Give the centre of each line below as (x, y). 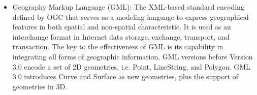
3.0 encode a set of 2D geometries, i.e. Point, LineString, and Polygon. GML (131, 66)
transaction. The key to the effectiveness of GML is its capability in (118, 46)
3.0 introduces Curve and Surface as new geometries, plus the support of (125, 76)
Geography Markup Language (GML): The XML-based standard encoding (128, 7)
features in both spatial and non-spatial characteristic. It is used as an (122, 27)
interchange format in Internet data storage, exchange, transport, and (121, 36)
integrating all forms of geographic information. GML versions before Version (133, 56)
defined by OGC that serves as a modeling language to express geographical (131, 17)
